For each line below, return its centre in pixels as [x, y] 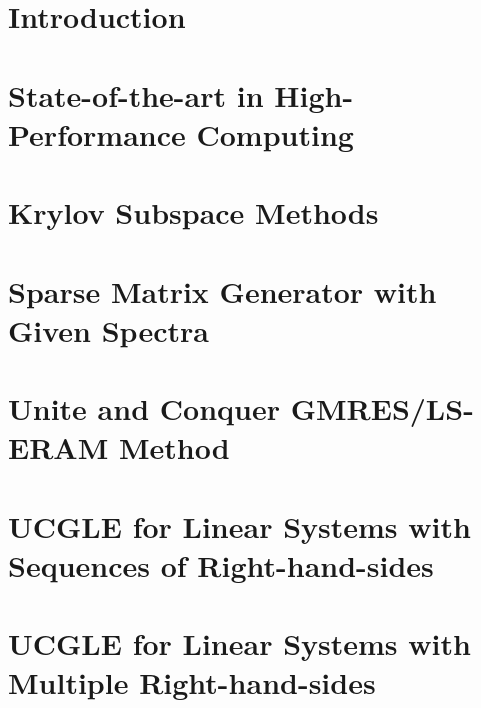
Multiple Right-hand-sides [192, 682]
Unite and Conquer [144, 408]
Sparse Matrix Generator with [222, 290]
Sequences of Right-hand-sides [221, 564]
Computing [275, 133]
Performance [97, 133]
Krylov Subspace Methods [193, 212]
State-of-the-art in [136, 94]
